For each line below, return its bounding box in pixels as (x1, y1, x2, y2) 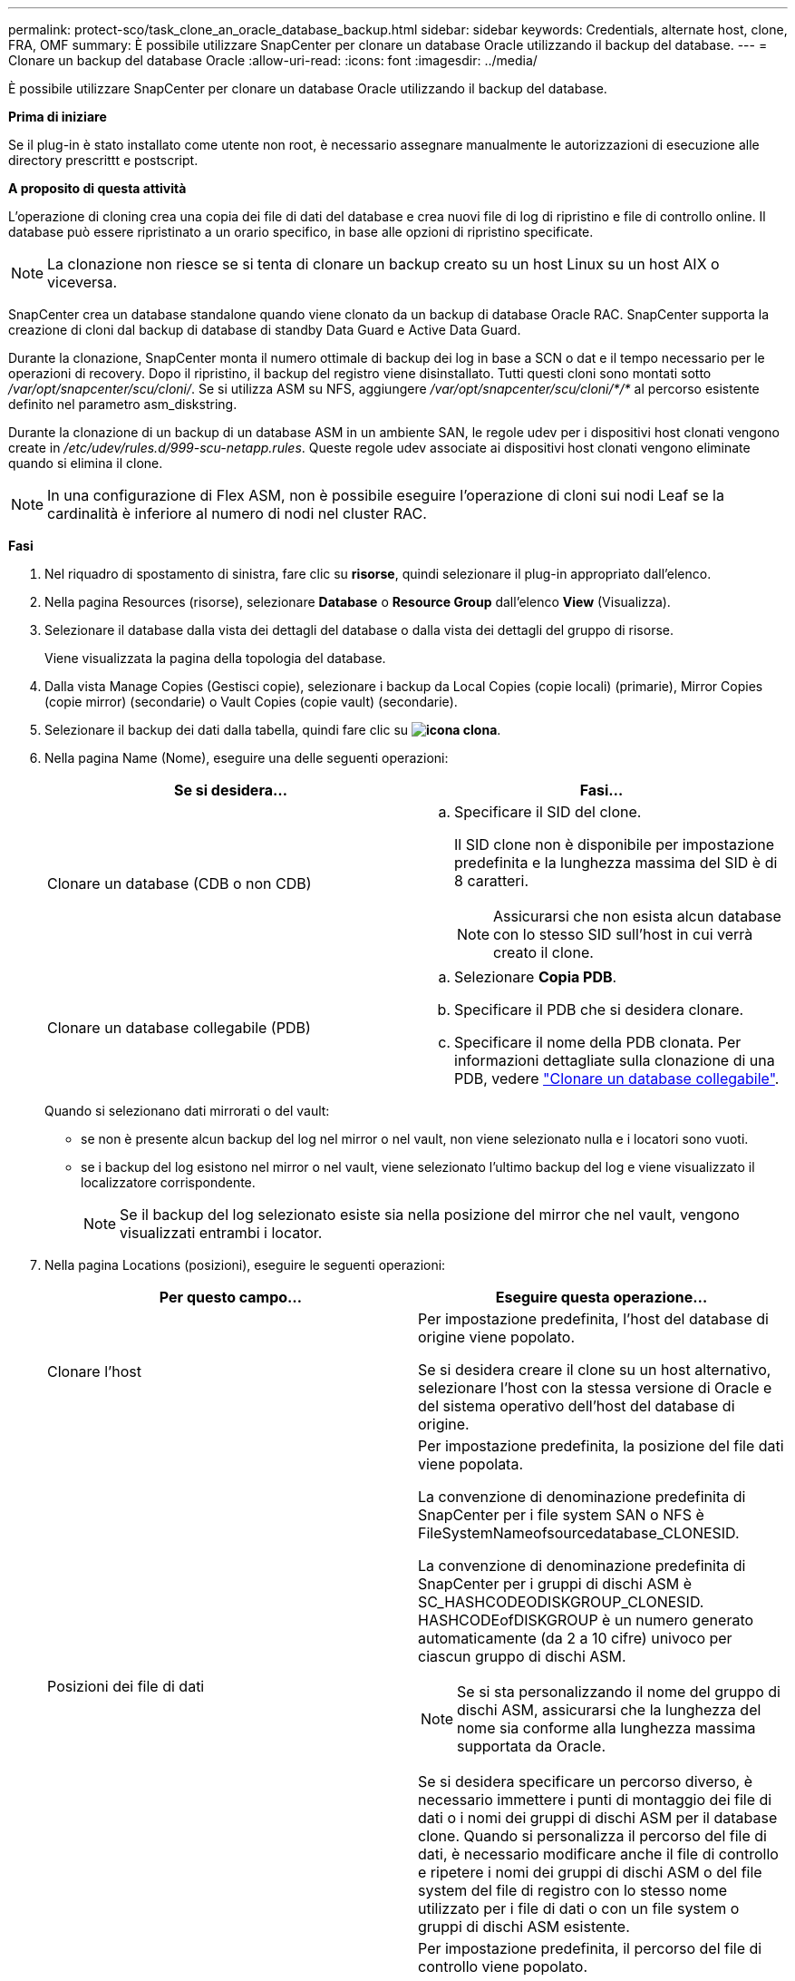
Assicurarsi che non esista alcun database (493, 907, 781, 925)
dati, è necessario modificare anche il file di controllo (418, 1845, 779, 1863)
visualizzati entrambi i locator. (120, 1224, 323, 1242)
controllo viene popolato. (418, 1957, 588, 1976)
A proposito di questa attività (8, 181, 187, 196)
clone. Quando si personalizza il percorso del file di (418, 1827, 767, 1845)
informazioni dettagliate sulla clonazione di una (454, 1051, 775, 1069)
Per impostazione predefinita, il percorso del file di (418, 1939, 762, 1957)
